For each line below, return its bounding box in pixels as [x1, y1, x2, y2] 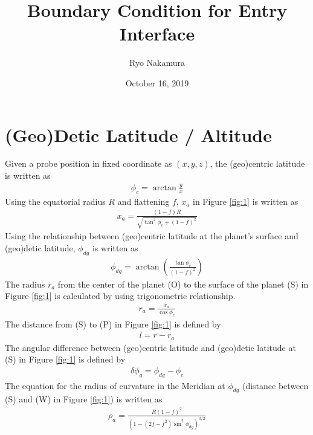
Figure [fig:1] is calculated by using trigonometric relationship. [5, 289, 236, 302]
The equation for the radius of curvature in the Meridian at [5, 379, 225, 391]
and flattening [117, 195, 170, 207]
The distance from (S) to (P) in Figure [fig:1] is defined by [5, 317, 221, 330]
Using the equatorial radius [5, 195, 106, 207]
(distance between [242, 379, 309, 391]
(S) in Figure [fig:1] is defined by [5, 353, 126, 366]
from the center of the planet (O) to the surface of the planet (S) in [57, 277, 309, 290]
